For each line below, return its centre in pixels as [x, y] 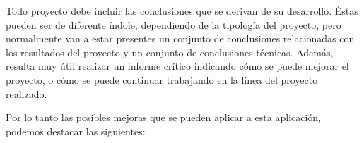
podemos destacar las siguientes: [76, 131]
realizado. [27, 93]
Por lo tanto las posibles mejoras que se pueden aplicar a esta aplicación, [164, 117]
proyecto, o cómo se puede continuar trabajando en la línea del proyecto [162, 79]
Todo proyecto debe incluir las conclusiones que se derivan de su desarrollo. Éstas [182, 11]
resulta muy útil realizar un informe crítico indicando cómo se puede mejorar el [177, 66]
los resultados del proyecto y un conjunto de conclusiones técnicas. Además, [170, 52]
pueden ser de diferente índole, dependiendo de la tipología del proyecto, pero [174, 24]
